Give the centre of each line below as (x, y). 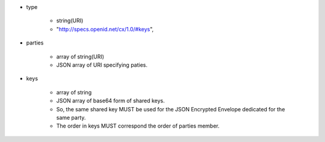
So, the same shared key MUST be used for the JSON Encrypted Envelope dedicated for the (171, 109)
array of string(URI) (80, 57)
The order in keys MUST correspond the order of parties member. (138, 126)
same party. (71, 117)
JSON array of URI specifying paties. (102, 65)
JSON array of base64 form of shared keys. (110, 101)
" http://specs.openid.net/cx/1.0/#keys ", (105, 29)
